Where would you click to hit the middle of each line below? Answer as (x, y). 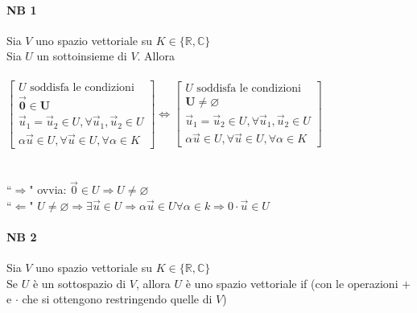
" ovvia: (48, 189)
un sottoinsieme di (82, 56)
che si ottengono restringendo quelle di (117, 299)
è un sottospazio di (79, 283)
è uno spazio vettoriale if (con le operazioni (292, 283)
